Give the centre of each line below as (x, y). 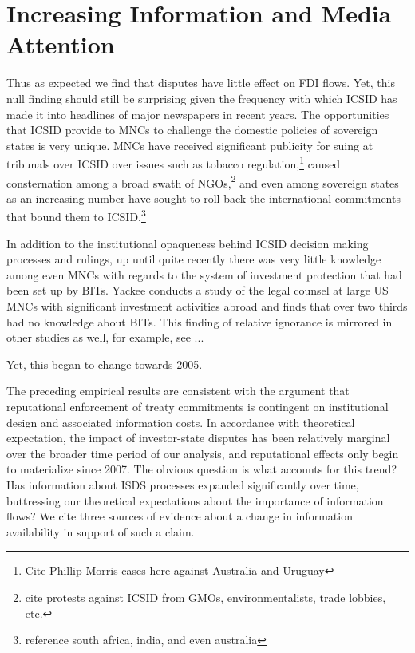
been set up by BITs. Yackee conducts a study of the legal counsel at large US (198, 290)
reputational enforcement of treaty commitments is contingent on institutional (198, 406)
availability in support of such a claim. (101, 531)
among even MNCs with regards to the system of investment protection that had (204, 274)
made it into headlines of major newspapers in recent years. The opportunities (198, 114)
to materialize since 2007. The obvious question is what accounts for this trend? (202, 469)
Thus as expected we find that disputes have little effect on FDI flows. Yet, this (201, 83)
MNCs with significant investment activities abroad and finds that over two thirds (207, 306)
